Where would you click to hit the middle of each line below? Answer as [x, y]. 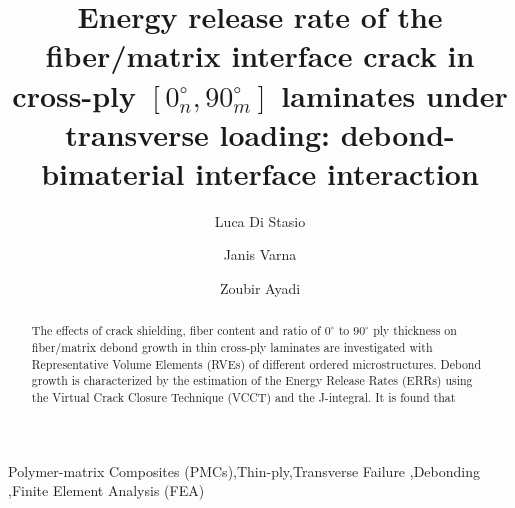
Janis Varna [260, 254]
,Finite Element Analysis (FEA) [106, 490]
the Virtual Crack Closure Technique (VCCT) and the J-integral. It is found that [243, 397]
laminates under [394, 94]
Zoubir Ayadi [260, 288]
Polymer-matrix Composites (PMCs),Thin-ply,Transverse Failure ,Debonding [244, 470]
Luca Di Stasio [260, 220]
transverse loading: [198, 133]
